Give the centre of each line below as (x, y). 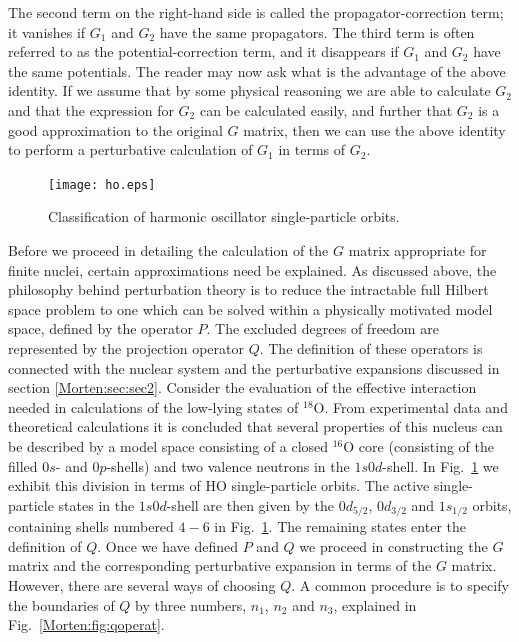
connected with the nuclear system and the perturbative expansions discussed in (254, 367)
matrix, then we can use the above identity (374, 129)
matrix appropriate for (417, 250)
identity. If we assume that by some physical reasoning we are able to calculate (249, 90)
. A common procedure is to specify (400, 584)
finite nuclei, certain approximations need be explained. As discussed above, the (252, 269)
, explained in (375, 604)
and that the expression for (91, 109)
